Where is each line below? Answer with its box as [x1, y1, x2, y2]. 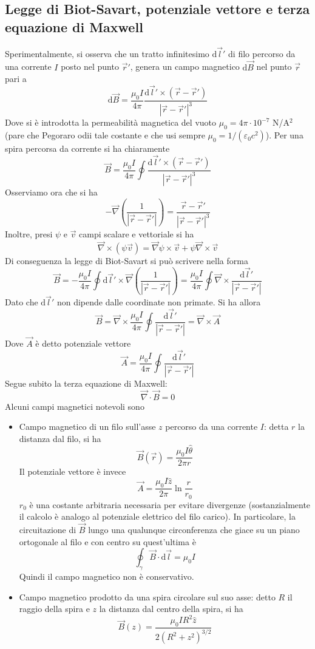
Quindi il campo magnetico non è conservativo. [19, 569, 194, 582]
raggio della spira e [19, 602, 90, 615]
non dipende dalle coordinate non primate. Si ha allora [56, 296, 261, 308]
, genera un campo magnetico [130, 60, 240, 73]
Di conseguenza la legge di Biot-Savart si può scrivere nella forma [5, 254, 248, 267]
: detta [264, 420, 289, 433]
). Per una [265, 129, 303, 141]
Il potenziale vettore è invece [19, 465, 126, 478]
